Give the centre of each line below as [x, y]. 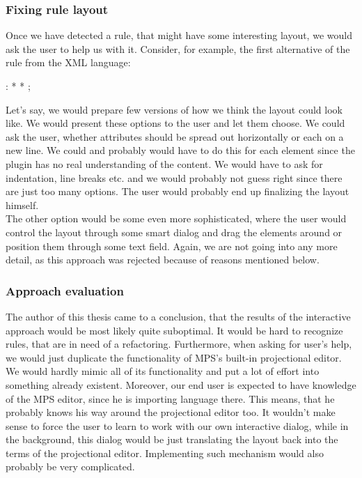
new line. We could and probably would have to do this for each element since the [180, 150]
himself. [22, 205]
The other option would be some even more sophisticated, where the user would [176, 218]
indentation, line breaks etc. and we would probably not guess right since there [174, 177]
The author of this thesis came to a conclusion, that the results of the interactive [178, 316]
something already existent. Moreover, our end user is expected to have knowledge [181, 384]
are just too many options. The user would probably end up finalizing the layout [178, 191]
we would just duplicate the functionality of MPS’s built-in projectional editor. [174, 357]
